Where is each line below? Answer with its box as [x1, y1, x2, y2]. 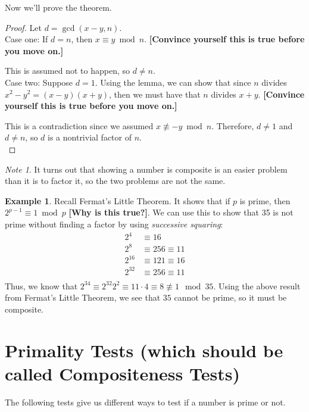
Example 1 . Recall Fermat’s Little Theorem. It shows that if [5, 194, 230, 207]
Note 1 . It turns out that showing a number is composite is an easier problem [5, 163, 288, 175]
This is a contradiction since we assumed [5, 119, 154, 132]
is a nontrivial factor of [48, 131, 132, 143]
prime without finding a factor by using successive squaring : [5, 217, 223, 230]
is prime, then [239, 194, 291, 207]
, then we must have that [109, 88, 201, 100]
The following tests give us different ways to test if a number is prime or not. [5, 395, 286, 408]
